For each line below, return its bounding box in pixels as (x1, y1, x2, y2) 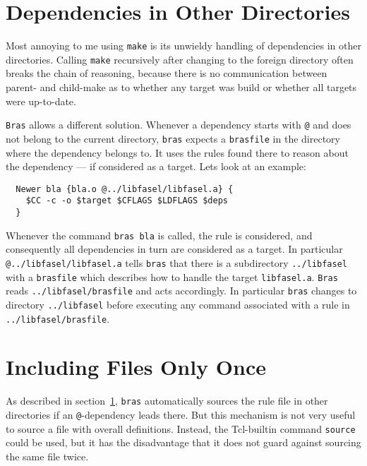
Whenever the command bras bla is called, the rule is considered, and (6, 227, 313, 242)
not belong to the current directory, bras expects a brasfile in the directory (6, 131, 340, 145)
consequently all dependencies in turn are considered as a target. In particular (6, 241, 343, 256)
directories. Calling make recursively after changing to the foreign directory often (6, 52, 354, 66)
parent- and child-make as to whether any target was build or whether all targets (6, 80, 357, 95)
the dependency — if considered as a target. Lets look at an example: (6, 159, 306, 174)
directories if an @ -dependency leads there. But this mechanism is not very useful (6, 407, 356, 422)
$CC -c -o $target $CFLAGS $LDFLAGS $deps (25, 196, 228, 206)
